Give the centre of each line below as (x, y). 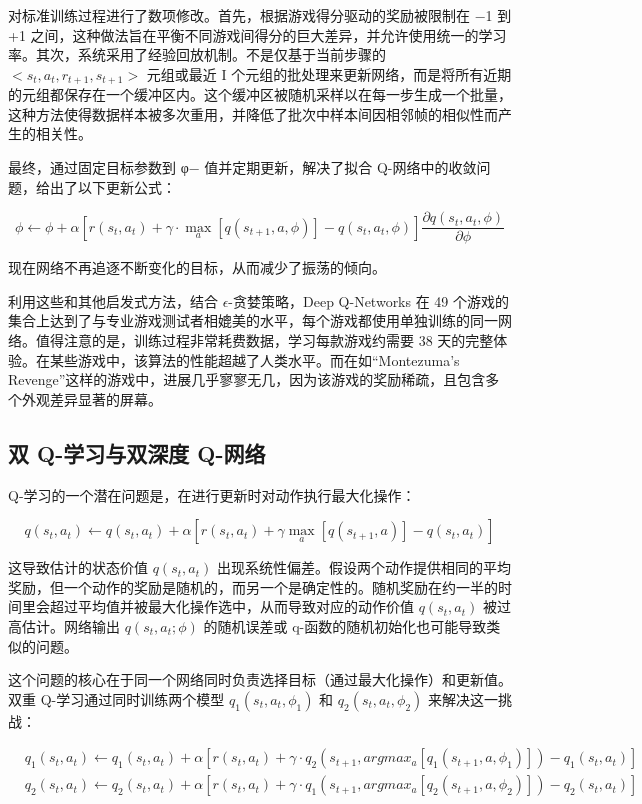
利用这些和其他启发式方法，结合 (113, 300)
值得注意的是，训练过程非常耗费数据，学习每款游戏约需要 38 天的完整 (264, 340)
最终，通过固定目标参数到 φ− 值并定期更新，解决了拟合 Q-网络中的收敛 (242, 167)
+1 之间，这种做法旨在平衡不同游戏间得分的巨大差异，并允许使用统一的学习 (257, 34)
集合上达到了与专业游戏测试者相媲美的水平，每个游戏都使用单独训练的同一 (253, 320)
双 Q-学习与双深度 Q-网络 (137, 452)
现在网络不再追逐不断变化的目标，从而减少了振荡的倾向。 (197, 267)
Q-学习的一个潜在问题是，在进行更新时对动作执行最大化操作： (212, 494)
